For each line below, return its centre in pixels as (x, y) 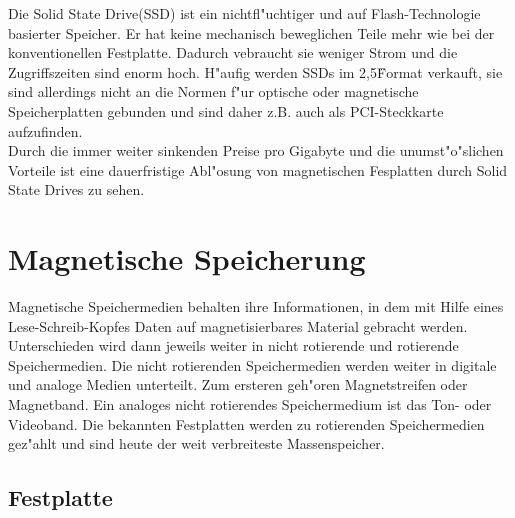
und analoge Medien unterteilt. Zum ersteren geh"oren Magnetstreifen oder (238, 384)
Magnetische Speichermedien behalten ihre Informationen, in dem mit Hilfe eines (256, 306)
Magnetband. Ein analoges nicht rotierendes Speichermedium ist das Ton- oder (250, 404)
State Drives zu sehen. (76, 189)
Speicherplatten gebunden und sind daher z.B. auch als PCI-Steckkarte (226, 110)
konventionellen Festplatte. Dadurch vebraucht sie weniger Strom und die (233, 52)
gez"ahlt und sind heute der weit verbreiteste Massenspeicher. (196, 443)
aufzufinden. (45, 130)
